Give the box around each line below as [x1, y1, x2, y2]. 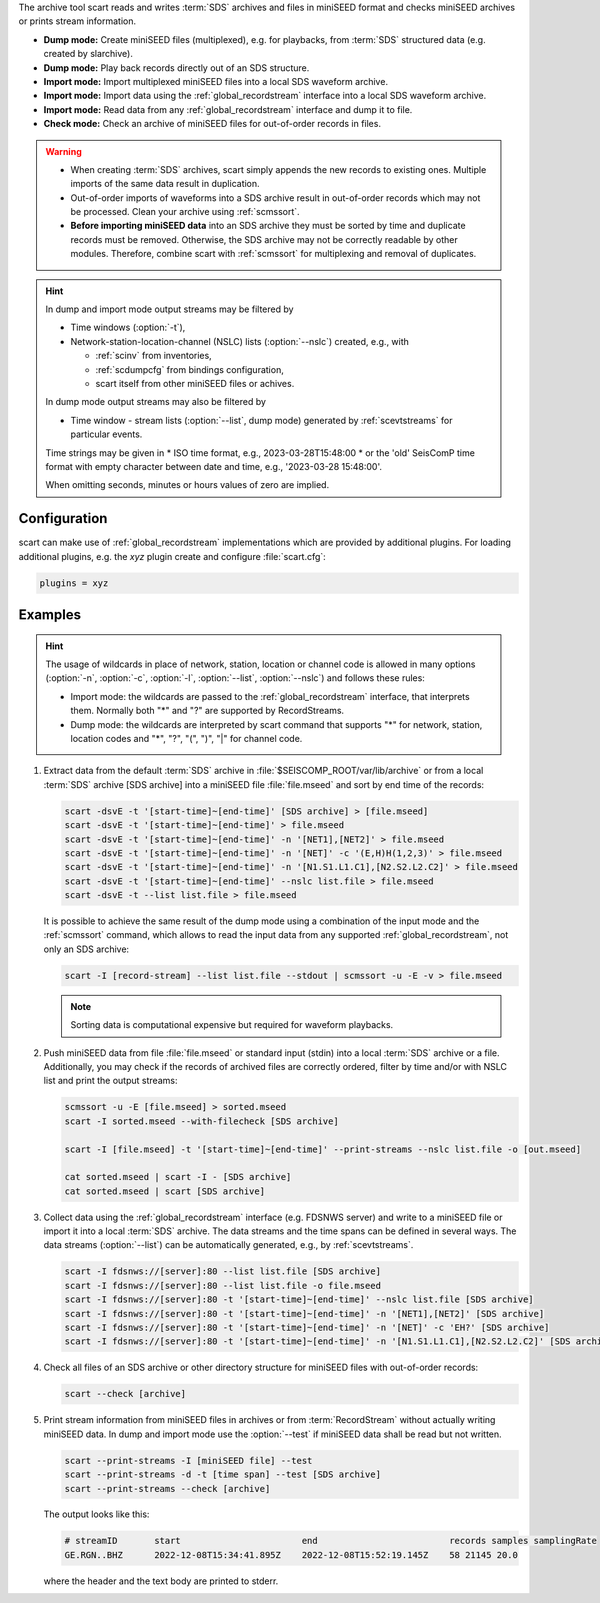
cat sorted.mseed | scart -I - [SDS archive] [64, 1171, 292, 1183]
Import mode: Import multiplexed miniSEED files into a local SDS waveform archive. [43, 75, 389, 87]
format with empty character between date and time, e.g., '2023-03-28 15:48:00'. [45, 460, 383, 472]
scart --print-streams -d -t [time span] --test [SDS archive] [64, 1469, 382, 1480]
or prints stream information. [18, 15, 137, 27]
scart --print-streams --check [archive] [64, 1483, 271, 1494]
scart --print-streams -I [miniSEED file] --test [64, 1455, 313, 1466]
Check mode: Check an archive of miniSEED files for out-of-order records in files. [43, 118, 382, 130]
